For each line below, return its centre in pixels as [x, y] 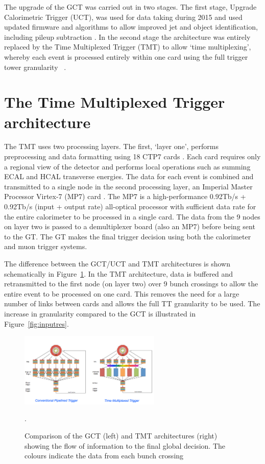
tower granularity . [35, 67]
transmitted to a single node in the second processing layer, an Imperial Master [128, 186]
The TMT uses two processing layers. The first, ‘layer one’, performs [111, 146]
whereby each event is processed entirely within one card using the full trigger [126, 56]
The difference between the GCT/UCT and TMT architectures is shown [117, 263]
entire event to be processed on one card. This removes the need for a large [122, 293]
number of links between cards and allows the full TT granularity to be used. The [132, 303]
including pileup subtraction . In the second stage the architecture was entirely [127, 36]
